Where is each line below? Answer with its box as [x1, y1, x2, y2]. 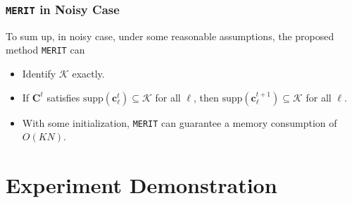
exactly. [72, 66, 105, 81]
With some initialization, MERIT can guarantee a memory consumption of [22, 115, 337, 130]
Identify [22, 66, 56, 81]
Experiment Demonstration [6, 171, 277, 199]
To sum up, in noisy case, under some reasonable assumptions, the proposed [6, 28, 334, 43]
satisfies [46, 90, 80, 104]
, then [194, 90, 219, 104]
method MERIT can [6, 42, 85, 57]
